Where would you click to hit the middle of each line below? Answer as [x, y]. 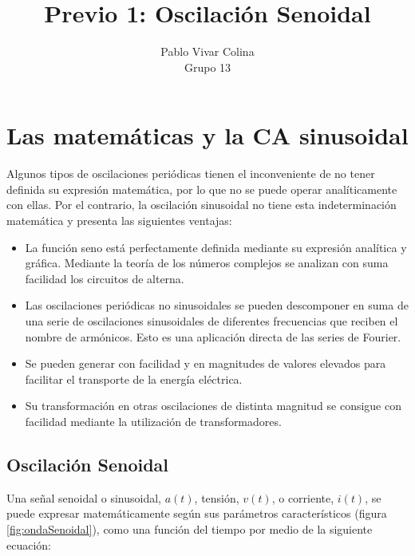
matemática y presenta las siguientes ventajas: [119, 221]
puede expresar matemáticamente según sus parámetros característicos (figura [197, 513]
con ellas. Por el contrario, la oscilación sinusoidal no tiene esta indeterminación [202, 205]
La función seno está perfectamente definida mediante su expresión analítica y [216, 247]
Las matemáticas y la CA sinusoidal [207, 135]
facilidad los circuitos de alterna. [105, 278]
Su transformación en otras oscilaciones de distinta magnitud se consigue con [213, 406]
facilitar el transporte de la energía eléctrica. [134, 379]
